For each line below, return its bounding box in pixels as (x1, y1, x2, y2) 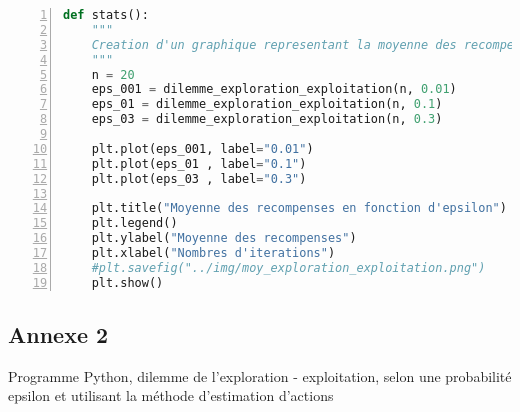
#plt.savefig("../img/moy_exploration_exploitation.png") (91, 260, 486, 275)
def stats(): (63, 8, 149, 22)
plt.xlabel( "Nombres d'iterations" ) (91, 246, 336, 260)
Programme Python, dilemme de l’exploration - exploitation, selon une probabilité (8, 365, 512, 386)
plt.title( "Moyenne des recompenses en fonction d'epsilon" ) (91, 201, 507, 216)
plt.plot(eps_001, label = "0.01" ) (91, 141, 314, 156)
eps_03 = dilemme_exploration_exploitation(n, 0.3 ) (91, 112, 443, 127)
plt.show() (91, 275, 164, 290)
